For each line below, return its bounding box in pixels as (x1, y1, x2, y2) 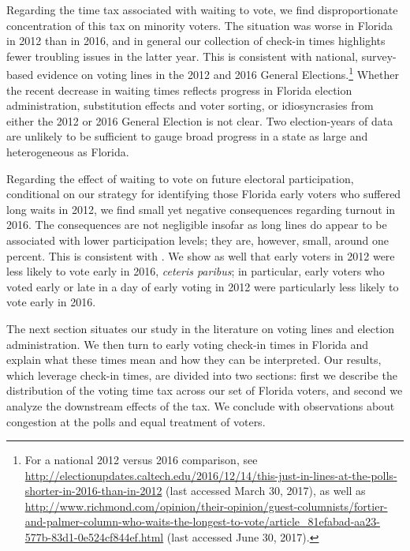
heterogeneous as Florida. (6, 144, 129, 159)
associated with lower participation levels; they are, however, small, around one (6, 231, 389, 248)
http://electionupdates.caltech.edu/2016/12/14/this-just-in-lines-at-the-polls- (24, 467, 397, 483)
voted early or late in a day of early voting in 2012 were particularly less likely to (6, 278, 399, 294)
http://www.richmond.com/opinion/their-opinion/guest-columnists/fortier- (24, 497, 388, 514)
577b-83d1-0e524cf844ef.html (24, 529, 164, 545)
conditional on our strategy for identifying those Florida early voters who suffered (6, 186, 401, 202)
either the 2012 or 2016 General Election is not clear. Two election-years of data (6, 112, 393, 129)
